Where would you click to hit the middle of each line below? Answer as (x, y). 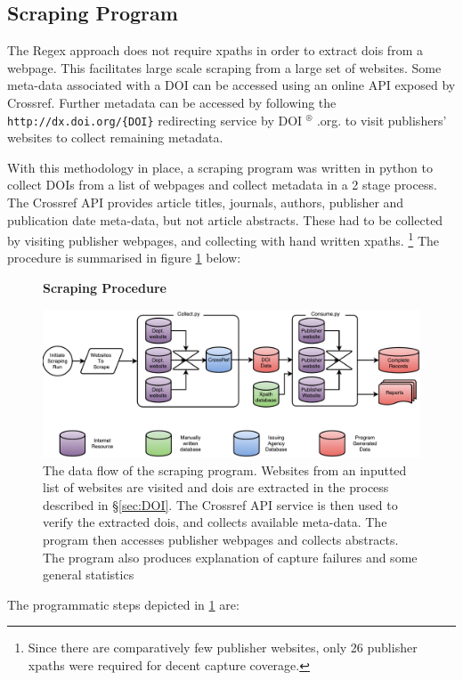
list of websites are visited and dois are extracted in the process (216, 487)
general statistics (89, 575)
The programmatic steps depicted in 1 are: (123, 604)
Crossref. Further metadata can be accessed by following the (172, 102)
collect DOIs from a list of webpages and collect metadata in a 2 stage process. (222, 185)
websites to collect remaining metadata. (115, 138)
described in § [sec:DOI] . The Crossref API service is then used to (220, 504)
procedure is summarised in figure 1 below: (124, 258)
